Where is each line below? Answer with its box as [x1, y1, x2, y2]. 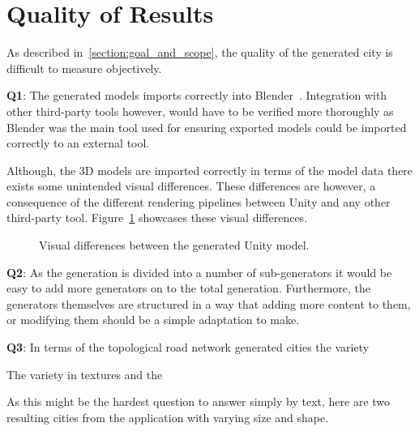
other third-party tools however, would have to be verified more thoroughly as [6, 102, 394, 119]
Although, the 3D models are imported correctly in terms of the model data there [6, 161, 413, 178]
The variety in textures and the [6, 365, 163, 382]
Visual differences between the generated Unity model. [39, 237, 310, 254]
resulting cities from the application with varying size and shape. [6, 408, 329, 425]
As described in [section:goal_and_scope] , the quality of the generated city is [6, 44, 393, 61]
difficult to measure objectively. [6, 59, 162, 76]
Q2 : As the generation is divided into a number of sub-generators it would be [6, 263, 392, 280]
